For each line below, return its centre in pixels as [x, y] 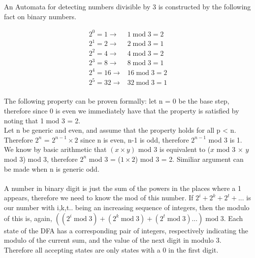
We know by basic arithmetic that [55, 149]
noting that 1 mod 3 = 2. [42, 120]
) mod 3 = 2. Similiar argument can [189, 159]
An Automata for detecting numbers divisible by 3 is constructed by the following [127, 6]
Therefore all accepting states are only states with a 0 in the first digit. [111, 249]
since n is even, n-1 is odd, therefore [135, 139]
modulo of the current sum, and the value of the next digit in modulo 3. [113, 240]
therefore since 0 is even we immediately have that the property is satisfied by [122, 111]
